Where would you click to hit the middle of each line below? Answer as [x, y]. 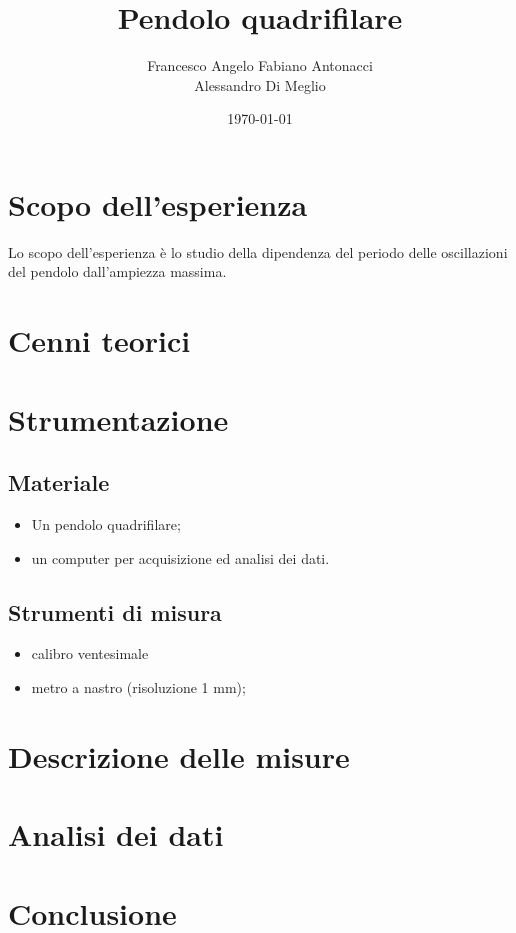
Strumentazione [118, 418]
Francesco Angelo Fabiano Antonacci [260, 65]
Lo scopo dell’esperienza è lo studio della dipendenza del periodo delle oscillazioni [258, 251]
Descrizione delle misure [179, 755]
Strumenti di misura [115, 611]
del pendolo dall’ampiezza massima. [117, 271]
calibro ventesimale [90, 653]
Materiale [59, 482]
